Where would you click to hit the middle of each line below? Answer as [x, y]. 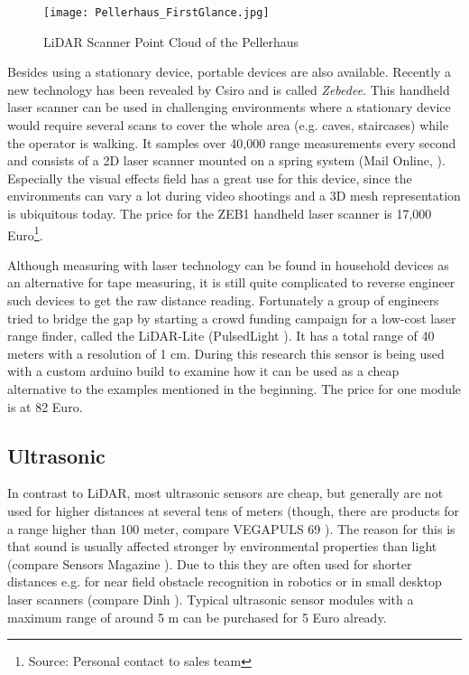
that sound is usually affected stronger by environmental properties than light [222, 546]
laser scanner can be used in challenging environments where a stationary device [229, 107]
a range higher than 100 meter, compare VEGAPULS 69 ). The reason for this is [231, 528]
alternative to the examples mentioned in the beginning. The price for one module [234, 389]
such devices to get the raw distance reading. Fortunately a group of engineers [223, 300]
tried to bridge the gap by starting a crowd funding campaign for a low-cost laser [232, 318]
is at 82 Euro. [45, 406]
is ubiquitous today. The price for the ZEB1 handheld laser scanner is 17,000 [220, 213]
